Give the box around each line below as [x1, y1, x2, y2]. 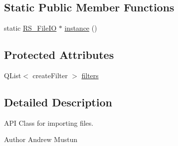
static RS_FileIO [4, 23, 57, 33]
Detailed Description [4, 94, 113, 109]
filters [81, 70, 99, 80]
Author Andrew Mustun [4, 134, 77, 145]
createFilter [32, 70, 68, 80]
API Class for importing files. [4, 117, 94, 128]
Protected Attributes [4, 47, 114, 62]
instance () [64, 23, 97, 33]
